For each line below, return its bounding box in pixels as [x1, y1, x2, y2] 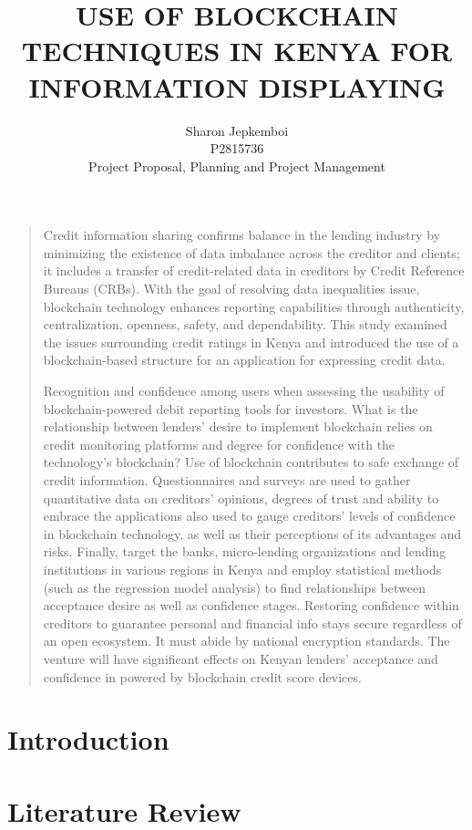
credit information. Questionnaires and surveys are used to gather [43, 471, 411, 489]
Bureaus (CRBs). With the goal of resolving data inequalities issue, [43, 279, 420, 298]
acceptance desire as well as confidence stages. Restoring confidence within [43, 596, 459, 615]
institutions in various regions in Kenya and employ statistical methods [43, 559, 442, 578]
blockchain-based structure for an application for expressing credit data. [43, 350, 446, 369]
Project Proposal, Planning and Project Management [88, 156, 385, 175]
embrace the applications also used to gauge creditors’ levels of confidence [43, 506, 456, 525]
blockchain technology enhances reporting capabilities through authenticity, [43, 296, 465, 316]
